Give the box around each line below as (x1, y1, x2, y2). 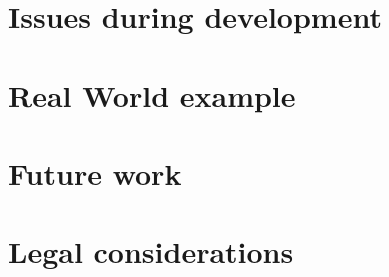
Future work (8, 152, 182, 193)
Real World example (8, 74, 296, 115)
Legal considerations (8, 231, 294, 272)
